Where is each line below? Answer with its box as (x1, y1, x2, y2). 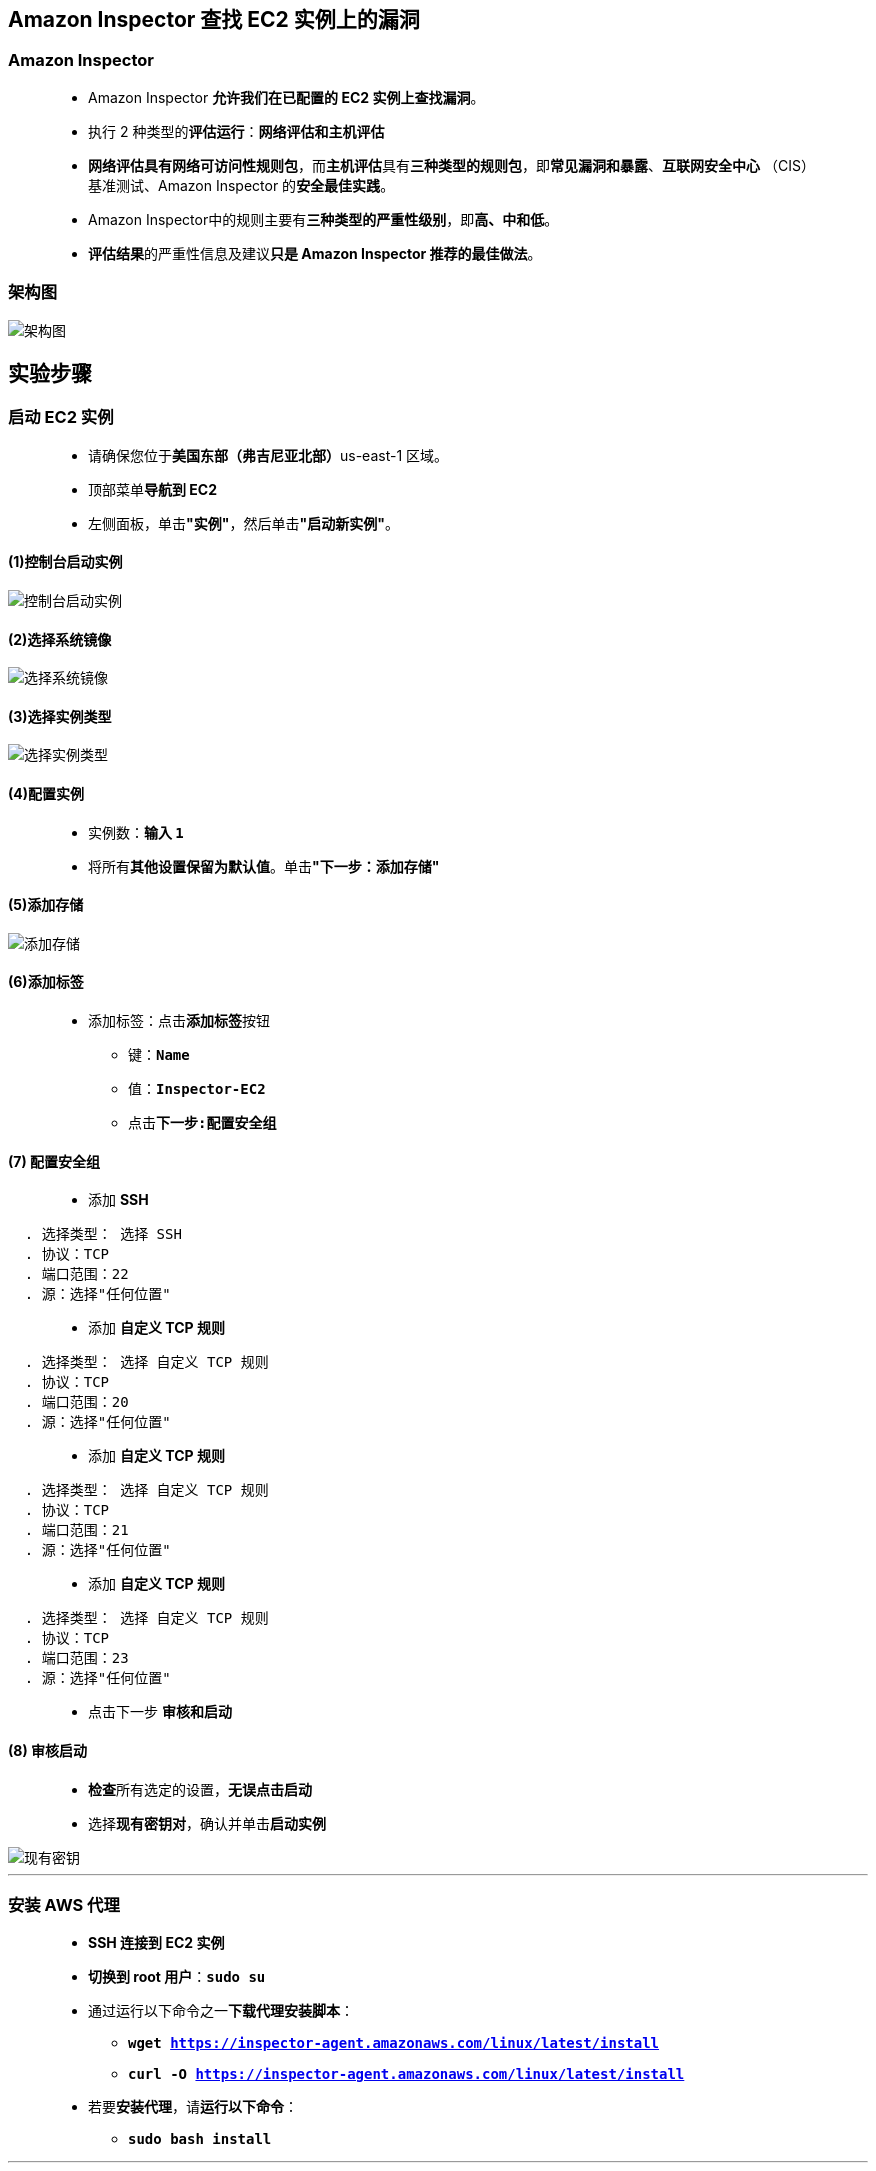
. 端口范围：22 (24, 1266, 129, 1283)
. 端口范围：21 (24, 1522, 129, 1539)
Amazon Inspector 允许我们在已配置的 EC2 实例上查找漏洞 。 (88, 88, 485, 106)
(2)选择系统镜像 (8, 630, 112, 648)
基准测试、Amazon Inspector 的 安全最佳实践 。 (88, 176, 395, 194)
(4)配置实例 (8, 785, 85, 803)
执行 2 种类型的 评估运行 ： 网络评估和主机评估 (88, 122, 385, 140)
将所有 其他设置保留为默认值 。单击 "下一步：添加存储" (88, 857, 440, 875)
